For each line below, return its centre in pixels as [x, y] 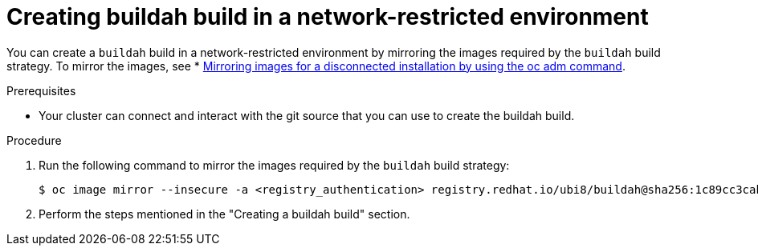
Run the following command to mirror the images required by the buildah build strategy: [274, 165]
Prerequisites [41, 90]
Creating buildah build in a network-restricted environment [328, 17]
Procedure [34, 140]
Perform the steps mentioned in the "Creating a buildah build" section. [224, 214]
